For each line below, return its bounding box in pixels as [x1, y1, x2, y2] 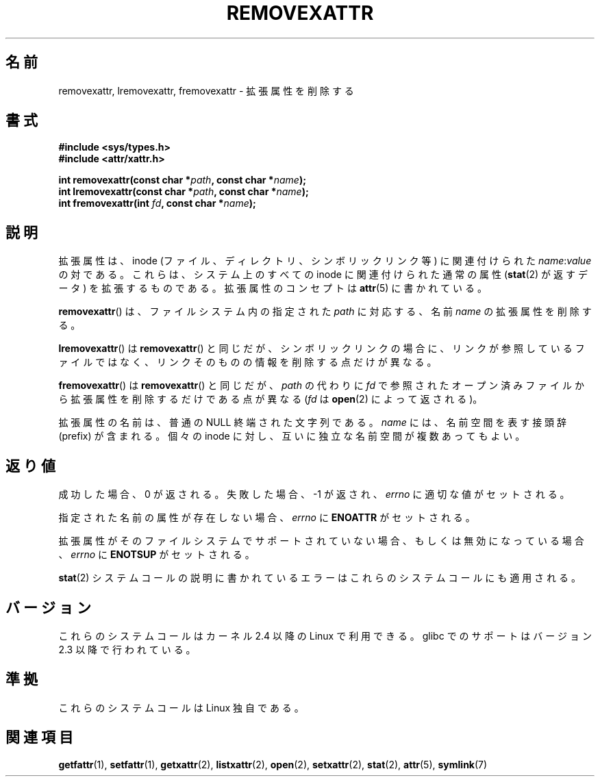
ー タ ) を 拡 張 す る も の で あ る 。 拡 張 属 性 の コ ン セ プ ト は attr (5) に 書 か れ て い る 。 [58, 282, 487, 294]
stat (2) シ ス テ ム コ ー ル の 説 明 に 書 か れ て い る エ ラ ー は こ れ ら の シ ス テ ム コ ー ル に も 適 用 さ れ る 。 [58, 572, 581, 584]
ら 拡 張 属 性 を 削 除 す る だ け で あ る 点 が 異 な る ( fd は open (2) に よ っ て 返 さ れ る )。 [58, 393, 483, 405]
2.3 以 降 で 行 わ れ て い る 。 [58, 643, 196, 655]
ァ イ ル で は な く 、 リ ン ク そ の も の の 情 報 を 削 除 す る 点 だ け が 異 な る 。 [58, 356, 437, 368]
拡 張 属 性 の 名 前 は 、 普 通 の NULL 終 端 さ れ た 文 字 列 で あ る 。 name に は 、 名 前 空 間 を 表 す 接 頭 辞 [58, 416, 567, 429]
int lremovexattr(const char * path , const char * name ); [58, 186, 309, 198]
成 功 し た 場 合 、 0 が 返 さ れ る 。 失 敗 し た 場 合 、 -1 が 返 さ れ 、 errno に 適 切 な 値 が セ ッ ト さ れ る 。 [58, 488, 570, 501]
